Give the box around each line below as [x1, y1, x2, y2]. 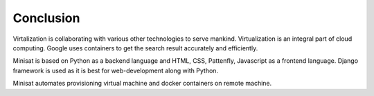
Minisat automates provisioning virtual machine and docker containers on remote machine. [12, 79, 272, 88]
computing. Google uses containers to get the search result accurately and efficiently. [12, 44, 258, 52]
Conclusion [12, 10, 80, 26]
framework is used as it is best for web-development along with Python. [12, 66, 218, 75]
